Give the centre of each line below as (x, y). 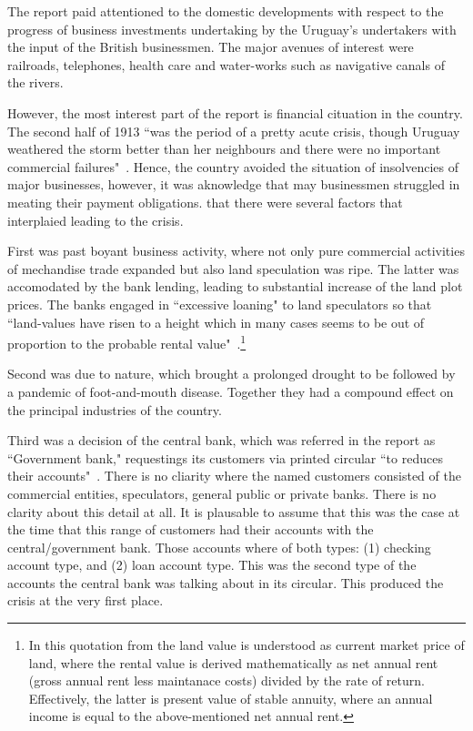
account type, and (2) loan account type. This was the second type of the (212, 565)
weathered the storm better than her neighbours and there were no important (224, 149)
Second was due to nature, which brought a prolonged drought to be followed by (231, 374)
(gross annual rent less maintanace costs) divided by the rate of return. (226, 680)
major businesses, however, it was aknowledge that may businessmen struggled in (234, 184)
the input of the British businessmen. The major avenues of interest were (211, 47)
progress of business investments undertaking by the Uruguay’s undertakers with (232, 29)
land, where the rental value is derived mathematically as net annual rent (233, 662)
